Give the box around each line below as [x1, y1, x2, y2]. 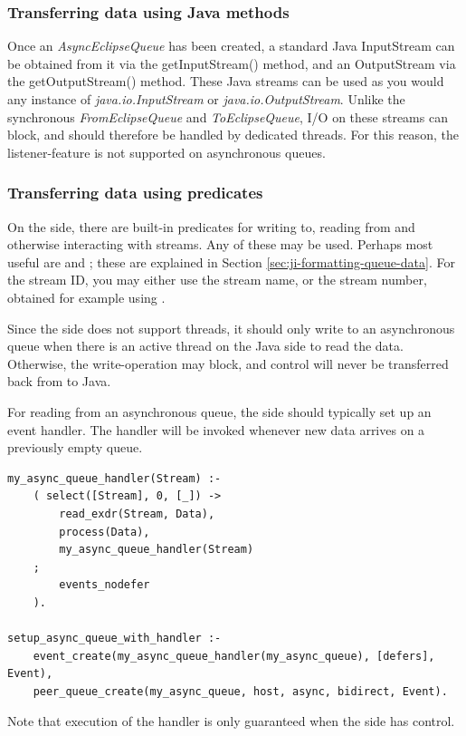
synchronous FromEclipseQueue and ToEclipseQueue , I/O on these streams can [7, 107, 448, 126]
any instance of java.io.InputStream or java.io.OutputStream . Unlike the [7, 90, 405, 108]
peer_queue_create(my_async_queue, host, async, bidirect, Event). [33, 684, 448, 698]
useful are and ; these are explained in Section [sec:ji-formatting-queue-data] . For [7, 252, 455, 271]
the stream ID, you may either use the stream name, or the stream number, [7, 270, 427, 289]
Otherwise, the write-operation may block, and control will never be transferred [7, 353, 449, 373]
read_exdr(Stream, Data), [59, 507, 215, 520]
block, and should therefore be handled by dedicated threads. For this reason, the [7, 125, 459, 144]
